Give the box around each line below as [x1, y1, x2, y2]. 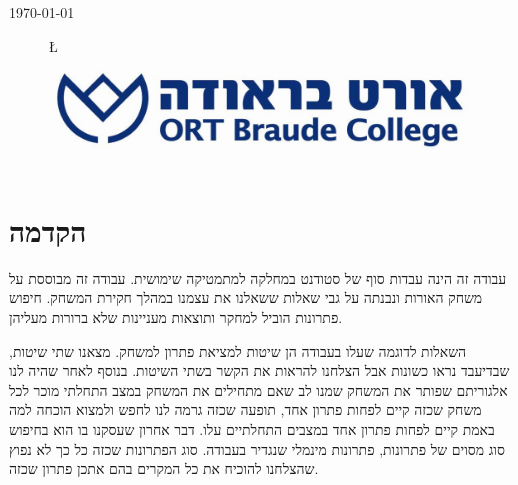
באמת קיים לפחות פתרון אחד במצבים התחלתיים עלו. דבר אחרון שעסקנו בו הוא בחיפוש [9, 419, 495, 440]
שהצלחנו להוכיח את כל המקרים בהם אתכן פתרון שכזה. [9, 458, 319, 479]
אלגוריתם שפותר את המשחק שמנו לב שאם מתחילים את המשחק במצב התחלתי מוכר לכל [9, 379, 508, 400]
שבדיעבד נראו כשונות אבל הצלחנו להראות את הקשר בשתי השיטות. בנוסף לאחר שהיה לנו [9, 360, 510, 381]
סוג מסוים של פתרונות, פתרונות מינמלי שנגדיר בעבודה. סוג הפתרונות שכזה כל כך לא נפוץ [9, 438, 505, 459]
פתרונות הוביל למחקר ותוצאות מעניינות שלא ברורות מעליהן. [9, 307, 343, 328]
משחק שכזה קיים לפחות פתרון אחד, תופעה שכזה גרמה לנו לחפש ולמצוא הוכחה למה [9, 399, 482, 420]
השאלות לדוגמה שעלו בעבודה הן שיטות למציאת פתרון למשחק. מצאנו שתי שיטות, [9, 340, 467, 361]
